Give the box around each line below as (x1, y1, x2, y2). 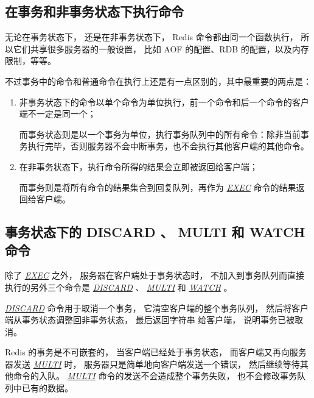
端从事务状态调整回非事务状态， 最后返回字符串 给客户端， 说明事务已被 (5, 313, 295, 326)
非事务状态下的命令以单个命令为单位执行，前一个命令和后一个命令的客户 (19, 95, 309, 108)
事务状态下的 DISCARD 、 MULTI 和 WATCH (5, 222, 305, 241)
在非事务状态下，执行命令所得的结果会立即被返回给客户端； (19, 160, 258, 172)
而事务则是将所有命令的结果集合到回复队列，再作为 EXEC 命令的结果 (19, 180, 296, 193)
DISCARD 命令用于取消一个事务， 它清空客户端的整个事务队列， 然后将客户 (5, 301, 309, 314)
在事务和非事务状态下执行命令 (5, 2, 184, 21)
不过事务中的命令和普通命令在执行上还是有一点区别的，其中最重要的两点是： (5, 74, 312, 87)
